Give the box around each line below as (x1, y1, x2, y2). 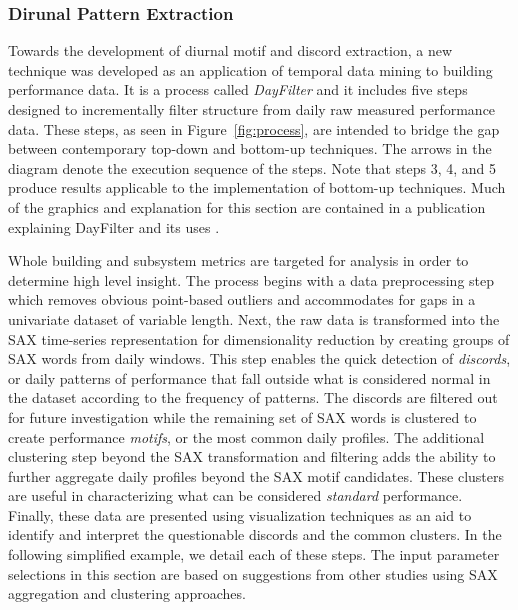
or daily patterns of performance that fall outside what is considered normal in (8, 367, 491, 388)
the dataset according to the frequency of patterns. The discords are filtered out (8, 387, 498, 408)
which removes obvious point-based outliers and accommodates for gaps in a (8, 289, 476, 310)
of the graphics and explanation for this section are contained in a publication (8, 196, 486, 217)
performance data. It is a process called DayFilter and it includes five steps (8, 79, 468, 100)
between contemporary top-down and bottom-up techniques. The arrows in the (8, 138, 492, 159)
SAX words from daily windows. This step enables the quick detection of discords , (8, 348, 511, 369)
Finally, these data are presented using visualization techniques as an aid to (8, 504, 472, 525)
